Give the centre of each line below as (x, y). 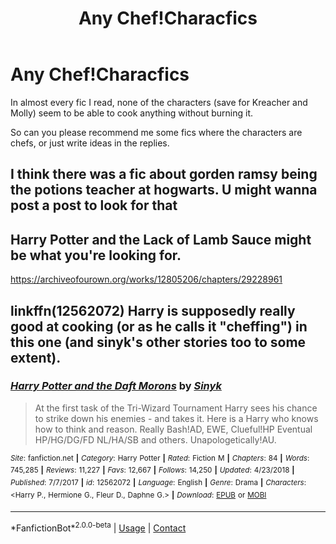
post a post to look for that (94, 205)
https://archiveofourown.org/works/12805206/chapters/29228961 (146, 279)
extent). (36, 357)
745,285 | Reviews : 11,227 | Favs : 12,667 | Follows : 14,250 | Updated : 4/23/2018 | (152, 470)
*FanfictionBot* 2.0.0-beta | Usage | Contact (98, 527)
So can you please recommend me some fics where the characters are (156, 132)
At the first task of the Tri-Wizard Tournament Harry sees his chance (176, 408)
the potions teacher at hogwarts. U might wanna (164, 190)
